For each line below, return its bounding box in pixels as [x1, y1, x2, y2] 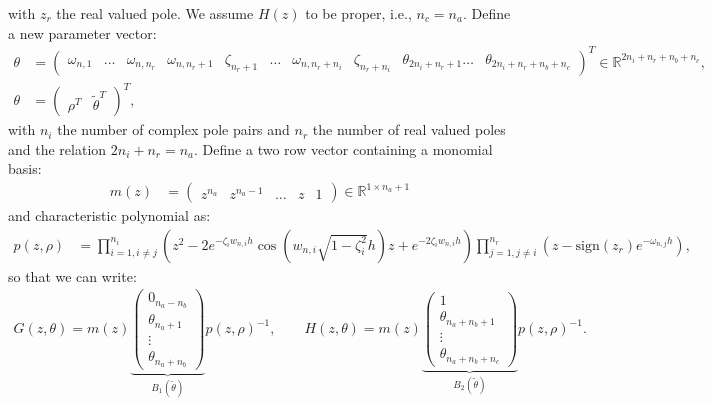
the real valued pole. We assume [56, 3, 254, 23]
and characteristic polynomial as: [8, 205, 211, 226]
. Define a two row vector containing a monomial [194, 138, 493, 159]
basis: [8, 158, 42, 179]
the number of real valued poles [312, 119, 506, 140]
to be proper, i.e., [305, 3, 412, 23]
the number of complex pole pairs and [57, 119, 290, 140]
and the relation [8, 138, 107, 159]
